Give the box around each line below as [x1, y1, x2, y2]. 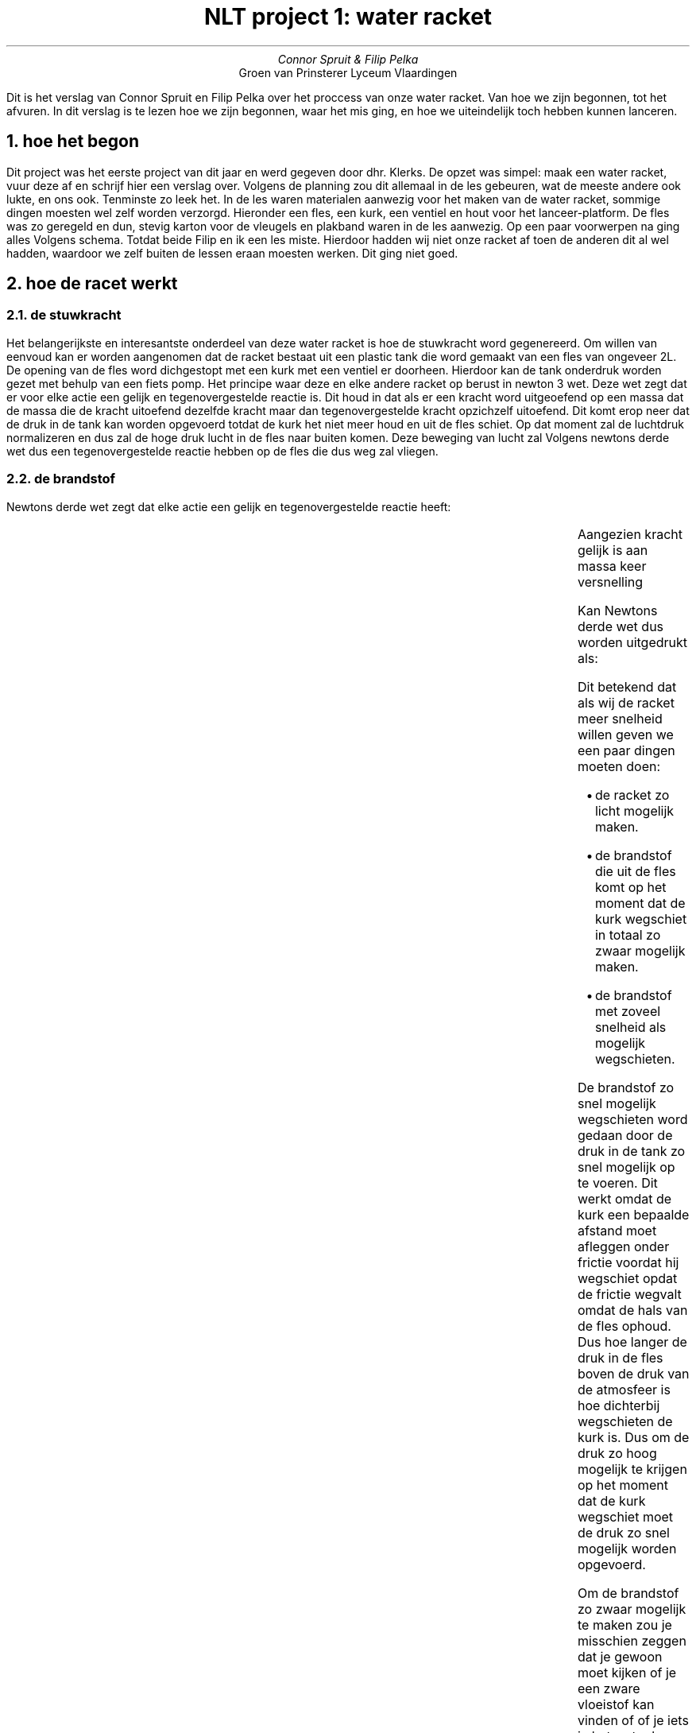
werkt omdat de [577, 1190, 672, 1207]
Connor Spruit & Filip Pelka [277, 52, 419, 66]
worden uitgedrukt [577, 634, 688, 650]
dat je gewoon [577, 1648, 663, 1665]
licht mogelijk [594, 802, 675, 819]
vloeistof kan [577, 1696, 655, 1712]
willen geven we [577, 726, 674, 742]
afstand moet [577, 1222, 657, 1239]
